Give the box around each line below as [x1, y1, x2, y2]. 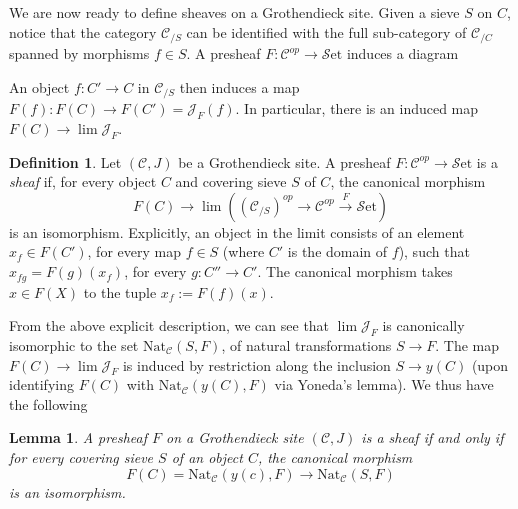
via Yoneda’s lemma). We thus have [274, 374, 494, 395]
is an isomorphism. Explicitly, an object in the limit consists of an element [9, 221, 465, 242]
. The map [435, 334, 500, 355]
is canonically [382, 315, 465, 336]
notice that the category [9, 21, 157, 42]
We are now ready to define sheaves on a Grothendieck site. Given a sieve [9, 2, 460, 22]
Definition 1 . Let [9, 151, 122, 172]
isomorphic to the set [9, 334, 139, 355]
